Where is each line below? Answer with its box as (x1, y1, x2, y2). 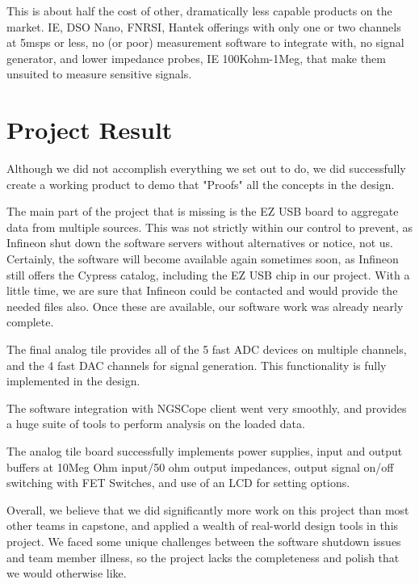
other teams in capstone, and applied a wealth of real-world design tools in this (6, 517, 399, 534)
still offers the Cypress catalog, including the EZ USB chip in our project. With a (6, 266, 410, 283)
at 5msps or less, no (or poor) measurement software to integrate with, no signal (6, 34, 404, 51)
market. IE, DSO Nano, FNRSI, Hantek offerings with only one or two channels (6, 18, 401, 35)
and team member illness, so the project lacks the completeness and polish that (6, 548, 400, 565)
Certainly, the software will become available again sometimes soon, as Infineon (6, 250, 399, 267)
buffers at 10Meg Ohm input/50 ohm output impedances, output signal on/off (6, 458, 394, 475)
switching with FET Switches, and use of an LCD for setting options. (6, 474, 350, 491)
